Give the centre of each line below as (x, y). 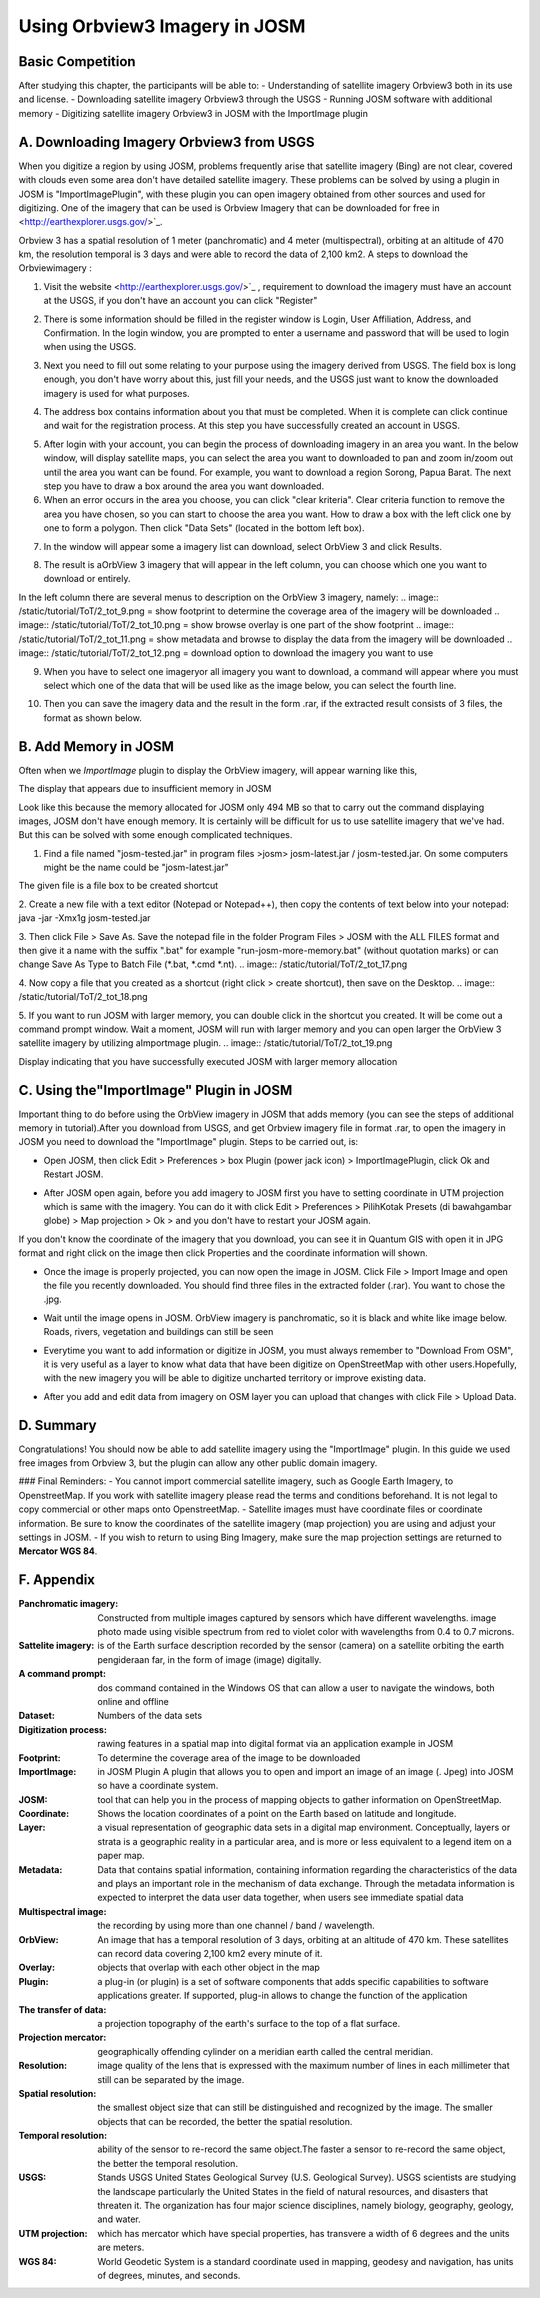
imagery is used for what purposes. (116, 393)
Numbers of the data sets (150, 1716)
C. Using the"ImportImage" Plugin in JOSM (155, 1090)
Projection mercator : (62, 2037)
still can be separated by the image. (171, 2079)
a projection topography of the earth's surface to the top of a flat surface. (249, 2023)
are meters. (121, 2247)
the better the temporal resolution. (168, 2163)
